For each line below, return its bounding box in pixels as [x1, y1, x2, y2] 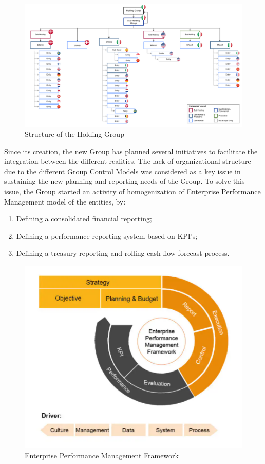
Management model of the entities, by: [4, 196, 126, 207]
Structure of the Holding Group [25, 128, 124, 139]
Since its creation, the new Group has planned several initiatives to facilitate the [4, 145, 258, 156]
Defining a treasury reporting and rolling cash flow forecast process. [16, 248, 230, 258]
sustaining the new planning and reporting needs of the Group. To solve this [4, 176, 245, 187]
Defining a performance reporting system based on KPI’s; [16, 230, 198, 241]
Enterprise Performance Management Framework [25, 450, 179, 461]
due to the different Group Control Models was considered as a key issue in [4, 165, 241, 176]
